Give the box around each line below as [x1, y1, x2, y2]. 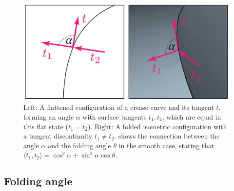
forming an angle [23, 111, 74, 122]
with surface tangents [82, 111, 147, 122]
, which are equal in [162, 111, 221, 122]
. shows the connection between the [114, 131, 220, 141]
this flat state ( [23, 121, 68, 131]
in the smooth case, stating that [118, 140, 214, 150]
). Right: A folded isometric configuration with [88, 121, 227, 131]
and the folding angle [48, 140, 111, 150]
